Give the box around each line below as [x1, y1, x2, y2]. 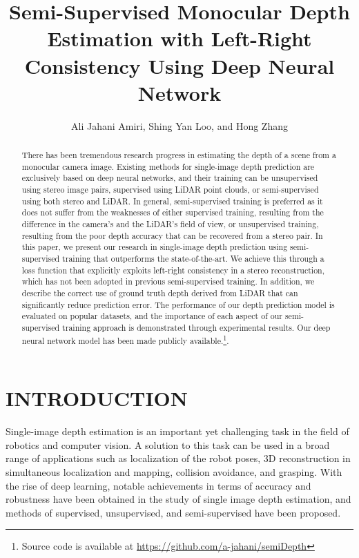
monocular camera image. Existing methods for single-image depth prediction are [21, 160, 315, 172]
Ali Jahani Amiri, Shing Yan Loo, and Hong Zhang [71, 118, 288, 133]
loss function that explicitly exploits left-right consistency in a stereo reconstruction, [21, 264, 325, 276]
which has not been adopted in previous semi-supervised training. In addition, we [21, 276, 315, 287]
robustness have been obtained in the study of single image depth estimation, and [6, 492, 351, 506]
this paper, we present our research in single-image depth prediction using [21, 241, 288, 253]
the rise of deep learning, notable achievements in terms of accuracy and [6, 478, 311, 492]
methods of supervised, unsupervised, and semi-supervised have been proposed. [6, 505, 341, 519]
